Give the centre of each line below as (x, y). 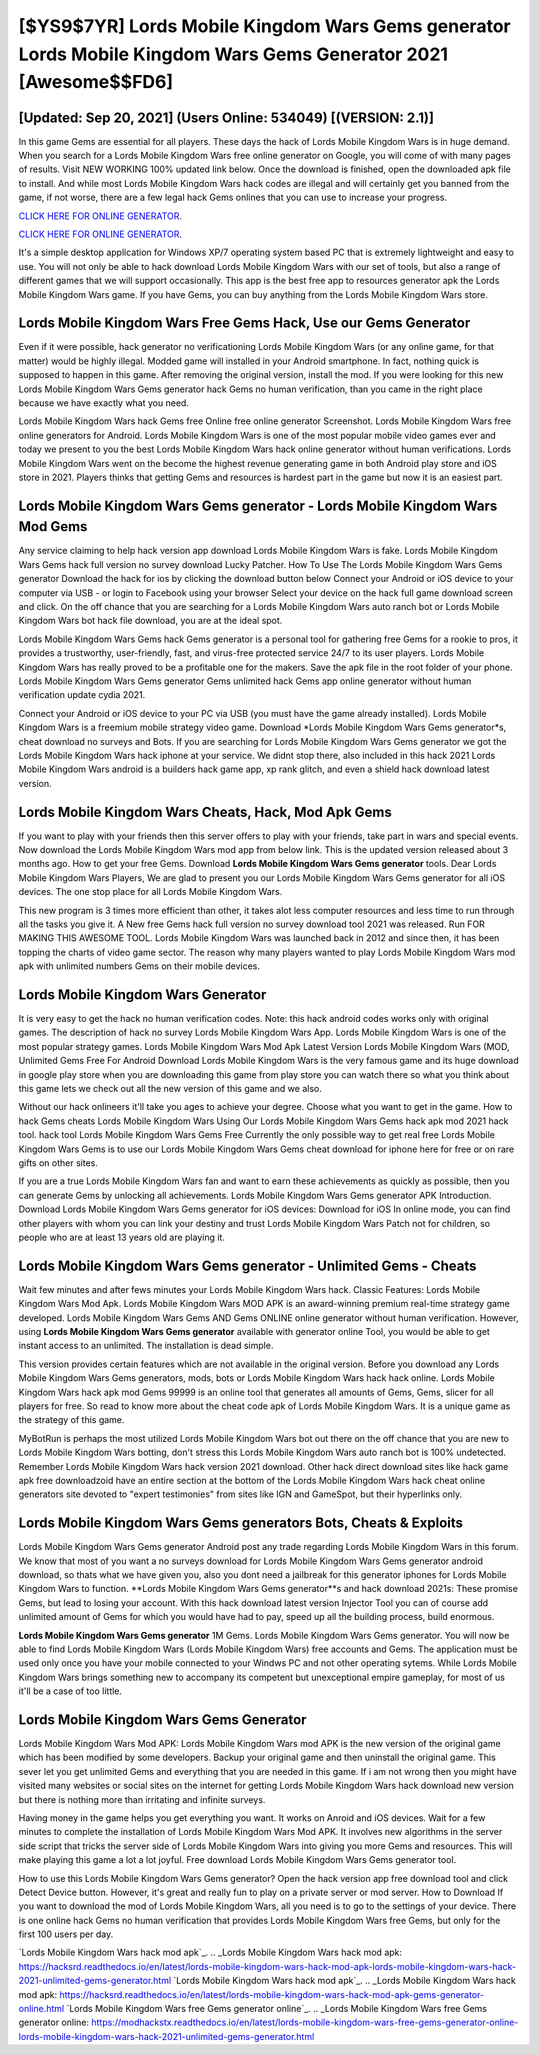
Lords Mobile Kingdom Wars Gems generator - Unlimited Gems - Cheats (247, 1265)
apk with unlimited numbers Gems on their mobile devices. (139, 966)
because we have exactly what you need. (104, 403)
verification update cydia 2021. (82, 695)
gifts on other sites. (58, 1162)
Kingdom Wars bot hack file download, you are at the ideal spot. (150, 621)
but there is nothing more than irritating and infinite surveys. (142, 1799)
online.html (41, 2009)
